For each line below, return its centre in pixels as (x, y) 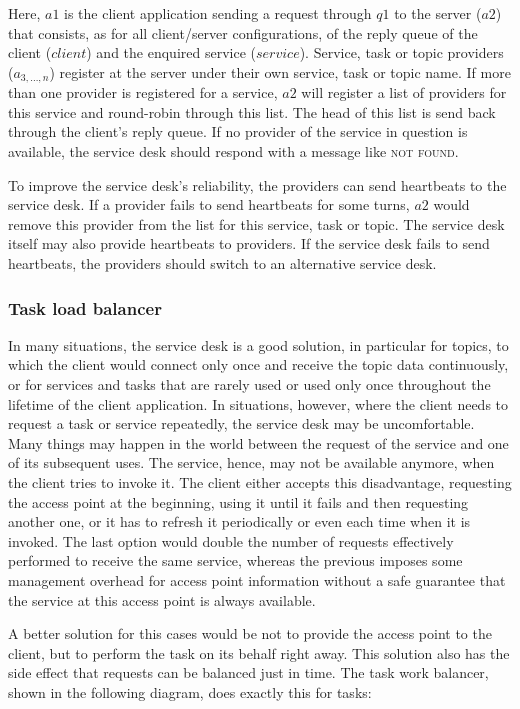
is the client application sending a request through (218, 13)
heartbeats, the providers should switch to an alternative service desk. (222, 262)
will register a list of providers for (404, 92)
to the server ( (438, 13)
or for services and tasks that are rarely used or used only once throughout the (249, 383)
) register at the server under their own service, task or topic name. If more (280, 71)
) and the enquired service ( (171, 52)
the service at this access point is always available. (162, 599)
